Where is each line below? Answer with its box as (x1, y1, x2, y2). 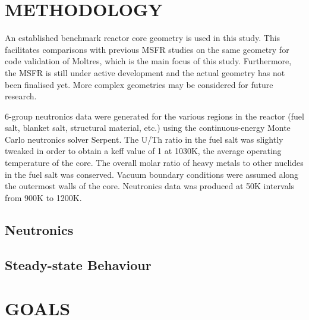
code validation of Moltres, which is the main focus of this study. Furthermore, (5, 55, 292, 67)
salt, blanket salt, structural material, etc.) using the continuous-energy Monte (5, 121, 291, 134)
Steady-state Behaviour (5, 255, 152, 274)
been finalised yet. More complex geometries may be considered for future (5, 78, 273, 90)
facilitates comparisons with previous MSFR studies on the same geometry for (5, 43, 289, 55)
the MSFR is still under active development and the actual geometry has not (5, 66, 285, 79)
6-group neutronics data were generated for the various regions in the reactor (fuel (5, 109, 304, 122)
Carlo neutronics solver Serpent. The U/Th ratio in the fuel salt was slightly (5, 133, 283, 145)
